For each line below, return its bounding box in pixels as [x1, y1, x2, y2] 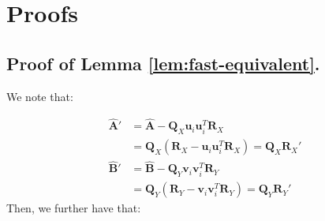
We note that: [6, 88, 73, 104]
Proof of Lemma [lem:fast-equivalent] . [6, 51, 320, 75]
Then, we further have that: [6, 200, 141, 216]
